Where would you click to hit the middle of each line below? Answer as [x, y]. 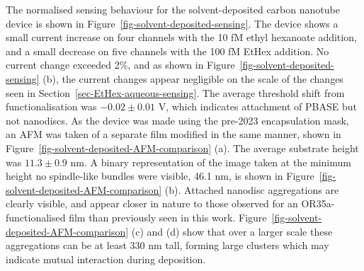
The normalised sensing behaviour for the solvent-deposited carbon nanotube [173, 9]
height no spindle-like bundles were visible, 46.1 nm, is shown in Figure [160, 176]
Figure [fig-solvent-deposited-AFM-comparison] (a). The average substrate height [182, 148]
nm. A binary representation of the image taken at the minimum [211, 162]
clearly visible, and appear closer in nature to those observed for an [152, 203]
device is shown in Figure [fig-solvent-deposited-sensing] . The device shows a [172, 23]
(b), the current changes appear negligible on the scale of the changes [193, 78]
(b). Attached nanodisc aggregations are [252, 189]
